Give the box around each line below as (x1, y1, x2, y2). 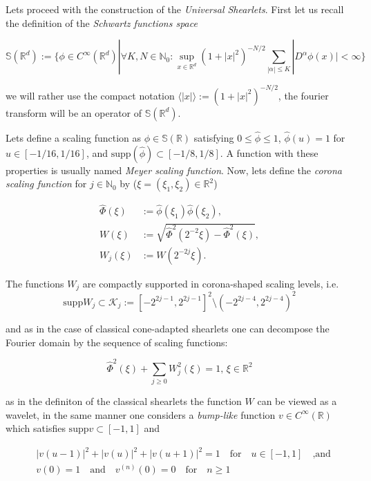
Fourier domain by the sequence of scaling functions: (6, 334, 228, 349)
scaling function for (6, 176, 87, 191)
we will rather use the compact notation (6, 88, 175, 102)
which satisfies (6, 421, 66, 435)
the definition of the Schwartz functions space (6, 15, 198, 30)
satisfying (193, 130, 234, 144)
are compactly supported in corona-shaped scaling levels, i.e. (82, 276, 339, 290)
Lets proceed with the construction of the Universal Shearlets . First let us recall (6, 2, 344, 16)
